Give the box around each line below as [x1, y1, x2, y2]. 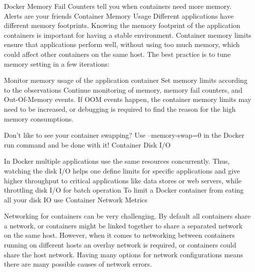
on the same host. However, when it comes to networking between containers [4, 230, 235, 240]
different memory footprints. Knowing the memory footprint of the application [4, 20, 240, 30]
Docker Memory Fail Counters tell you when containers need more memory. [4, 1, 232, 11]
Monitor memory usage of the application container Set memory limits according [4, 75, 248, 85]
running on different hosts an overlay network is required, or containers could [4, 240, 236, 250]
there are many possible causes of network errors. [4, 259, 152, 269]
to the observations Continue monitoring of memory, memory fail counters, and [4, 84, 243, 95]
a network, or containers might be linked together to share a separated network [4, 220, 243, 230]
